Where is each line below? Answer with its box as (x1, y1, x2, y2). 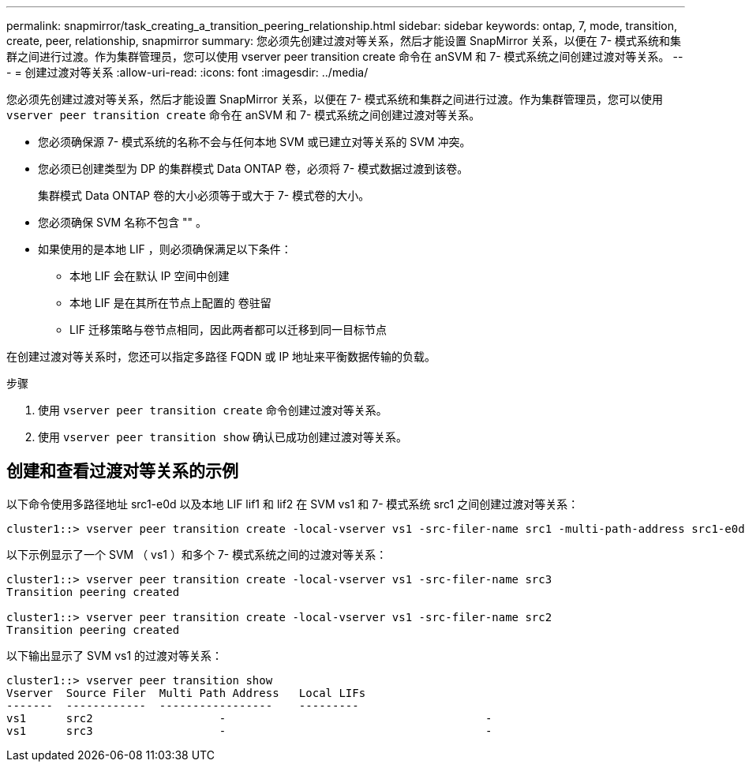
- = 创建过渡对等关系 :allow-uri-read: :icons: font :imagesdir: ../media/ (6, 66, 369, 79)
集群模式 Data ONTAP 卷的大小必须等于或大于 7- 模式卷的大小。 (38, 189, 370, 202)
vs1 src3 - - (6, 724, 492, 737)
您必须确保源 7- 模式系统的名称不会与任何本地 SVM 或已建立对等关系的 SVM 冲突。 (38, 135, 471, 148)
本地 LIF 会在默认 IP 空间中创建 (69, 269, 230, 283)
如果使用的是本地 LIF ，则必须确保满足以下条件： (38, 242, 292, 256)
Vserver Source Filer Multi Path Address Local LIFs (6, 686, 366, 699)
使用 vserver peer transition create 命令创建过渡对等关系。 (38, 403, 387, 417)
